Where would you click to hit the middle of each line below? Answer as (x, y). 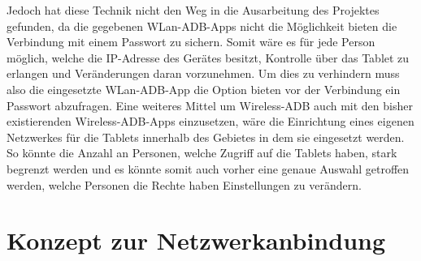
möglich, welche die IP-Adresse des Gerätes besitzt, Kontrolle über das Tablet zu (208, 57)
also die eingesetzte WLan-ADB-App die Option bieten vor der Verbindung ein (204, 89)
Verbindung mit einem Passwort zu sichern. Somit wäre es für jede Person (191, 42)
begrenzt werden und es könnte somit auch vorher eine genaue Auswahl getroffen (208, 168)
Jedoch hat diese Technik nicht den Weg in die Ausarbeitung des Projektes (193, 10)
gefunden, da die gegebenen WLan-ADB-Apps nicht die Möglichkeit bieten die (202, 26)
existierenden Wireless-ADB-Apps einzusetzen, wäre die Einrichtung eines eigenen (210, 121)
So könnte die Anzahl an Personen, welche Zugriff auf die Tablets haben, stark (202, 153)
